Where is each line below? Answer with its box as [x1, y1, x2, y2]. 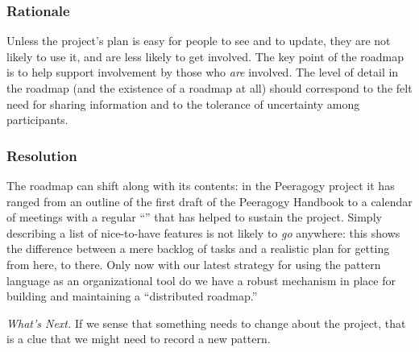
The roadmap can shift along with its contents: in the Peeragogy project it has [6, 177, 395, 193]
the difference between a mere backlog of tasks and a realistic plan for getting [6, 240, 390, 257]
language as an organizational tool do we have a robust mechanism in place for [6, 271, 396, 288]
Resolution [6, 145, 77, 165]
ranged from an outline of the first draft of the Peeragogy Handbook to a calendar [6, 193, 413, 209]
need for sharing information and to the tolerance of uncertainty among [6, 95, 360, 112]
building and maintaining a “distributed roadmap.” [6, 288, 258, 304]
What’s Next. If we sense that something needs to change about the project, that [6, 314, 406, 331]
